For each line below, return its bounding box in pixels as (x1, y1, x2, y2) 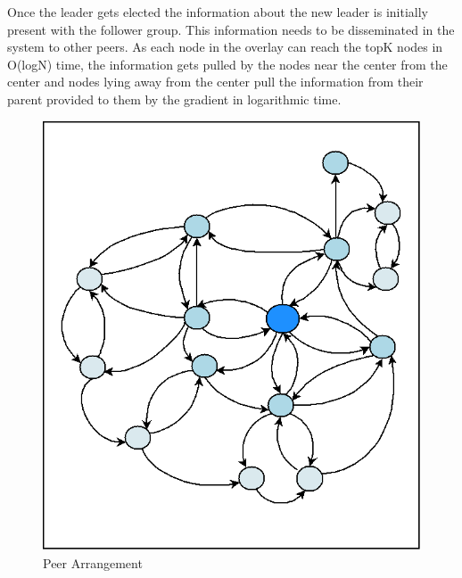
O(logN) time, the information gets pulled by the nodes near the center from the (7, 54, 448, 73)
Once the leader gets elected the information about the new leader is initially (7, 3, 428, 21)
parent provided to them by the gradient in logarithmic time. (7, 89, 342, 108)
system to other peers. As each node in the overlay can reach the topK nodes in (7, 37, 443, 56)
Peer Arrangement (43, 553, 143, 572)
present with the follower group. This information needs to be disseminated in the (7, 20, 455, 38)
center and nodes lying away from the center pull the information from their (7, 72, 424, 91)
